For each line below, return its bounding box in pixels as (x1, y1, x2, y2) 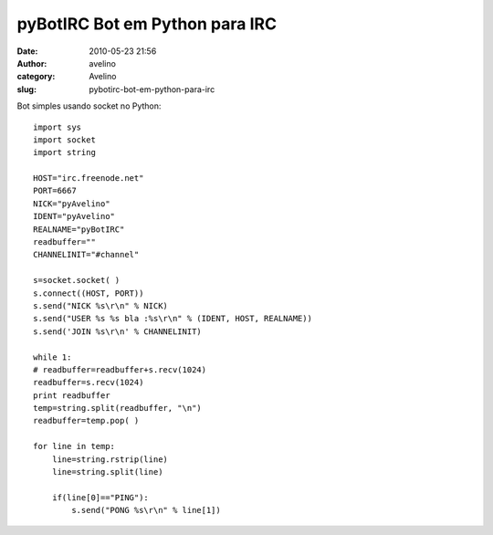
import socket (33, 134, 96, 145)
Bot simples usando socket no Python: (16, 100, 162, 111)
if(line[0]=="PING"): (51, 492, 150, 502)
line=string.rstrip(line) (51, 454, 169, 465)
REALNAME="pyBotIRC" (33, 224, 125, 235)
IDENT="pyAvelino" (33, 211, 116, 222)
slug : (16, 83, 37, 95)
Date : (16, 46, 38, 57)
